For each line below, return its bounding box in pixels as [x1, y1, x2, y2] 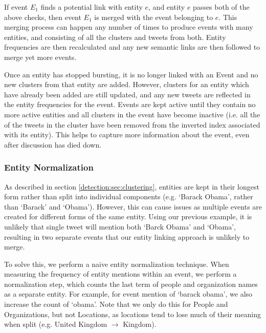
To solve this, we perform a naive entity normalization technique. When [4, 258, 229, 269]
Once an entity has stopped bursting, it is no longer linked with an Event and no [4, 69, 258, 79]
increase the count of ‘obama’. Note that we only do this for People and [4, 299, 228, 309]
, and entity [148, 2, 185, 12]
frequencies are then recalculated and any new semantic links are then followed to [4, 41, 260, 52]
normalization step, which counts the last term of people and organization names [4, 278, 258, 289]
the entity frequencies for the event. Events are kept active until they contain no [4, 99, 256, 110]
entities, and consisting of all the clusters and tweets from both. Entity [4, 31, 226, 42]
